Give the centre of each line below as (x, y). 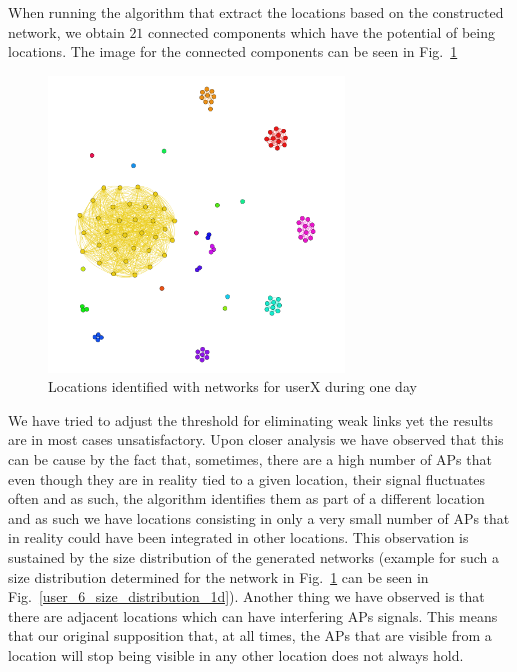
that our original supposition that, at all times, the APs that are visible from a (250, 635)
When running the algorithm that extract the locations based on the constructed (256, 12)
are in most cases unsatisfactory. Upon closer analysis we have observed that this (256, 439)
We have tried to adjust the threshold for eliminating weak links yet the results (251, 419)
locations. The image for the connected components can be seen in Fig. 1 (233, 51)
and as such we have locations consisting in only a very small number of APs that (259, 517)
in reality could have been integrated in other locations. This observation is (238, 537)
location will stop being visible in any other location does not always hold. (236, 654)
